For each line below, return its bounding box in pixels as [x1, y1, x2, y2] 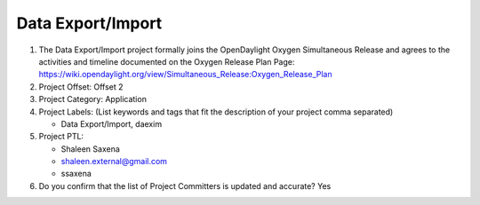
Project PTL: [38, 131, 84, 142]
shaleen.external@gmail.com [60, 156, 168, 167]
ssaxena [60, 169, 92, 179]
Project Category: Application [38, 94, 147, 105]
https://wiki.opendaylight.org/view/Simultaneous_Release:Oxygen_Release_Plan [38, 69, 332, 80]
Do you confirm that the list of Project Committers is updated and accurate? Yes [38, 180, 332, 191]
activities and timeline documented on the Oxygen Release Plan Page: [38, 56, 295, 67]
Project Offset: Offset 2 [38, 81, 124, 92]
